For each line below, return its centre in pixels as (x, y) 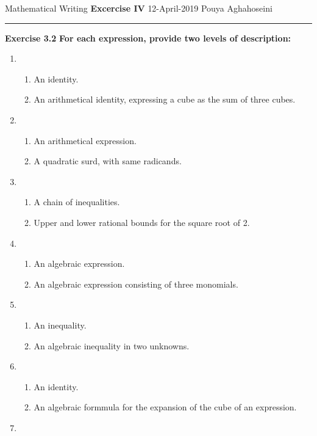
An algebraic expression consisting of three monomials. (136, 284)
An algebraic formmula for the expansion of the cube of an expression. (165, 407)
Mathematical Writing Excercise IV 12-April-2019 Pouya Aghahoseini (139, 8)
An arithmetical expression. (85, 140)
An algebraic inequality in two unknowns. (112, 345)
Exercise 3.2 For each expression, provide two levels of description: (148, 38)
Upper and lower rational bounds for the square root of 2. (142, 222)
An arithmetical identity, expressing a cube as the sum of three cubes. (165, 99)
